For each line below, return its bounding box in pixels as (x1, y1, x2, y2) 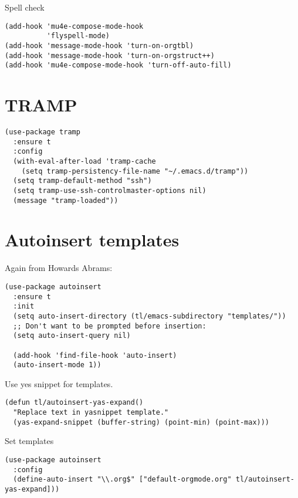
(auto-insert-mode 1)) (13, 361, 101, 370)
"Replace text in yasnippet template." (13, 408, 169, 417)
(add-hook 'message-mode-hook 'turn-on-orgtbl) (5, 41, 194, 50)
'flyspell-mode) (46, 32, 110, 40)
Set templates (5, 435, 54, 447)
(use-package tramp (5, 128, 80, 136)
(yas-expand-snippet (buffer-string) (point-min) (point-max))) (13, 418, 270, 426)
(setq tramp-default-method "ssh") (13, 177, 152, 185)
